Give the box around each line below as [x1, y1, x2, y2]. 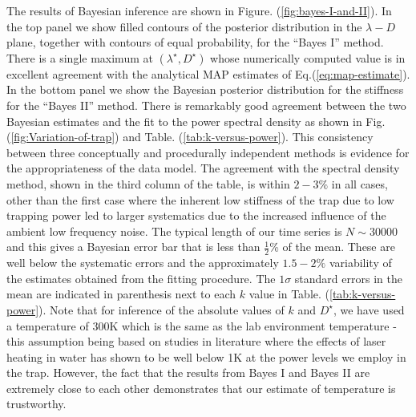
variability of [329, 254, 392, 271]
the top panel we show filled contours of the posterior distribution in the [6, 18, 362, 34]
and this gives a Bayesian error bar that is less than [6, 238, 261, 255]
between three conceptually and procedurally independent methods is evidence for [6, 144, 410, 160]
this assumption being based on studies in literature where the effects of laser [6, 333, 386, 350]
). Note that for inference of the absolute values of [38, 301, 285, 318]
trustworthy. [6, 395, 67, 412]
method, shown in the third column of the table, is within [6, 175, 290, 192]
